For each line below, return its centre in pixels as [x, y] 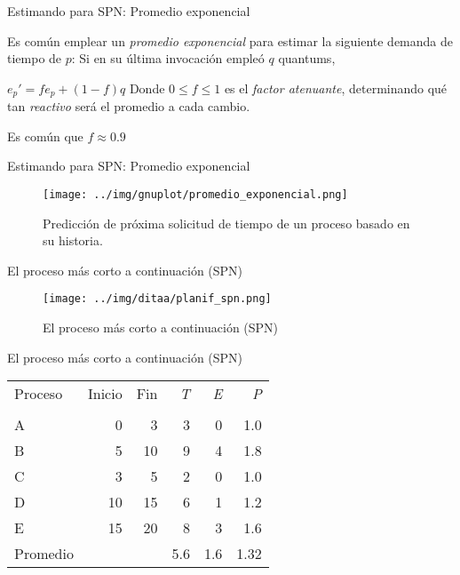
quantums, [307, 58]
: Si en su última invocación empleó [168, 58]
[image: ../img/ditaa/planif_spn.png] [157, 299]
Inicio [105, 394]
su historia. [73, 240]
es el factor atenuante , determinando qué [336, 88]
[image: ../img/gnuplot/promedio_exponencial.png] [195, 195]
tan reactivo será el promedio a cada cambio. [129, 106]
